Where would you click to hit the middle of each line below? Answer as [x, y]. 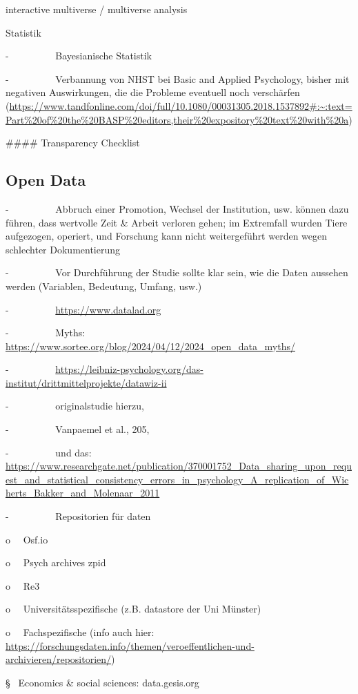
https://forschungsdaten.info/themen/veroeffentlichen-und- [130, 645]
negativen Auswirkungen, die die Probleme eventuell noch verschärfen [153, 92]
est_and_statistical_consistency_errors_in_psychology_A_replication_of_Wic [177, 479]
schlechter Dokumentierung [63, 249]
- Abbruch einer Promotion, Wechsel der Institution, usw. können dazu [177, 208]
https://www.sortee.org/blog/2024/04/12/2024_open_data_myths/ [150, 346]
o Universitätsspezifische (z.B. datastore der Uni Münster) [133, 609]
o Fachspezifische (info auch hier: [80, 632]
